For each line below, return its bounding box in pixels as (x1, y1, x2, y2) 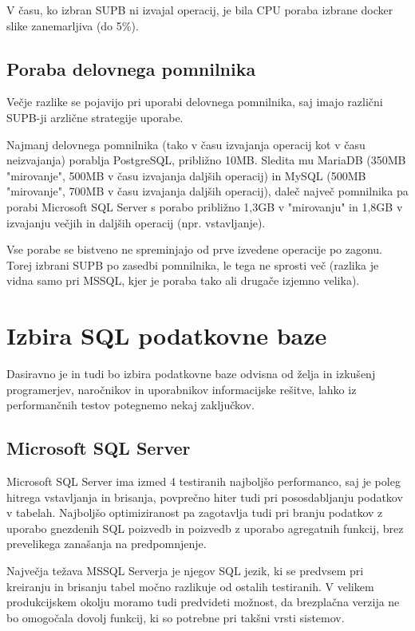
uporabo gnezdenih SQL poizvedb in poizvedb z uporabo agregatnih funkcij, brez (6, 519, 404, 536)
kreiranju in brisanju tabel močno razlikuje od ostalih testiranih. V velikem (6, 578, 374, 594)
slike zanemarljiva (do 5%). (6, 17, 139, 34)
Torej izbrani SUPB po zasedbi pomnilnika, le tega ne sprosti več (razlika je (6, 256, 379, 273)
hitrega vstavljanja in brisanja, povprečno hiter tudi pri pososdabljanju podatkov (6, 488, 403, 505)
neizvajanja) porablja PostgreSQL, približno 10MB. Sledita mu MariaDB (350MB (6, 152, 406, 168)
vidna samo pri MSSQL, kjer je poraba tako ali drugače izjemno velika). (6, 272, 360, 289)
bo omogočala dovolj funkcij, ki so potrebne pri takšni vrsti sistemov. (6, 609, 345, 625)
